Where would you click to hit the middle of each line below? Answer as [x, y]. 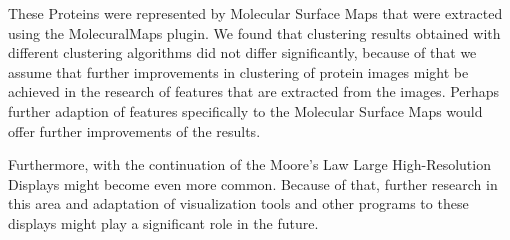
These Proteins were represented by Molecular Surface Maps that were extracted [255, 13]
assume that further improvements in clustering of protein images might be [238, 71]
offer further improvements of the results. [134, 130]
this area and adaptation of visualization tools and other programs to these [238, 203]
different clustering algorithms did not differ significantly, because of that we [242, 52]
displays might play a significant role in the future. [163, 222]
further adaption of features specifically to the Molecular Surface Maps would [245, 110]
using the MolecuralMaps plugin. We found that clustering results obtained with [254, 32]
